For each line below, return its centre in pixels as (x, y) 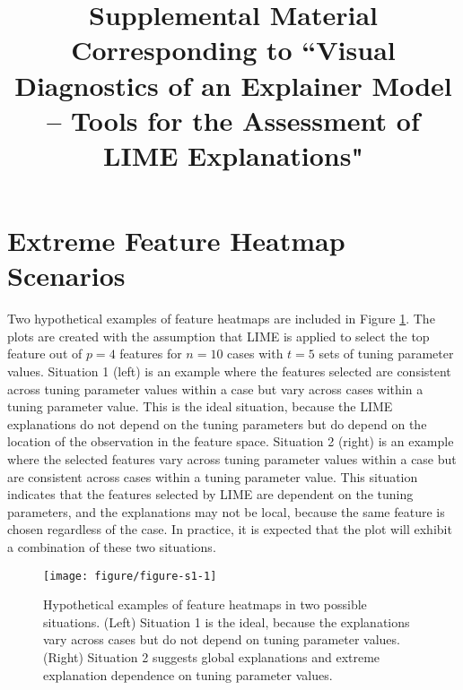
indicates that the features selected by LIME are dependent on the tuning (210, 494)
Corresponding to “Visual (233, 50)
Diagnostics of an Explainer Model (233, 85)
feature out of (45, 354)
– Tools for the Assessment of (233, 120)
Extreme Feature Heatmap (176, 241)
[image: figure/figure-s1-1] (130, 576)
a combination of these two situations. (112, 546)
